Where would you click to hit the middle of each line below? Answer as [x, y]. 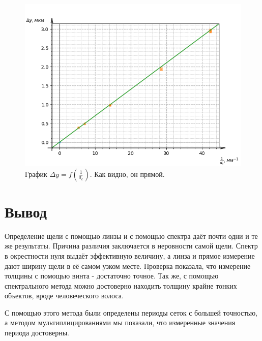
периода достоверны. [37, 333]
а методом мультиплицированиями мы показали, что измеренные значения [120, 322]
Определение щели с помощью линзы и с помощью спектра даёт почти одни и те [131, 236]
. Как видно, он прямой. [127, 174]
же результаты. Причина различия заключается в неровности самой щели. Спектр [131, 246]
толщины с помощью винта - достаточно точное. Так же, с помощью [112, 276]
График [36, 174]
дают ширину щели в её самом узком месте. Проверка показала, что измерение [128, 266]
